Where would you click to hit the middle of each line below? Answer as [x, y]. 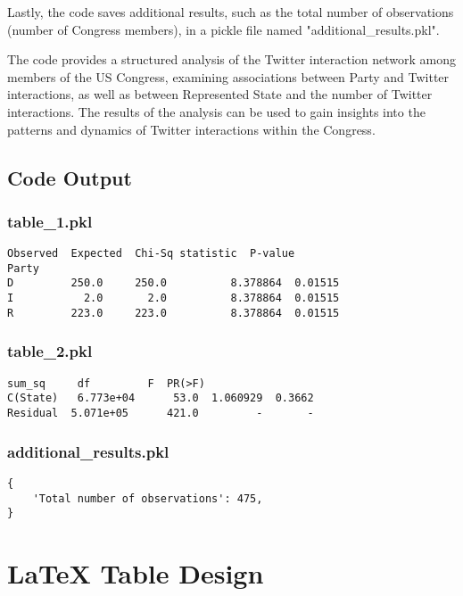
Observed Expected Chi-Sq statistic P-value [151, 254]
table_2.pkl [50, 351]
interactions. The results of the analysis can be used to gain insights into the [216, 111]
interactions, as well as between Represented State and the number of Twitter [220, 94]
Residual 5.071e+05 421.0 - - [161, 413]
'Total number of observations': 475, [148, 498]
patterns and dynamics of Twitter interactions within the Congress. [191, 129]
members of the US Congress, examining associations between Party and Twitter [228, 76]
